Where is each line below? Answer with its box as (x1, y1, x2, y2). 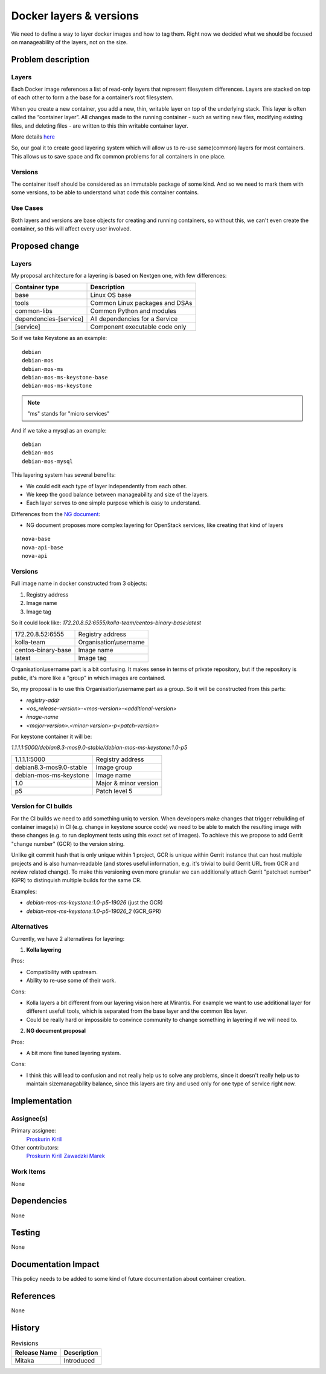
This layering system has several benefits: (11, 471, 116, 479)
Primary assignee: (11, 1127, 57, 1134)
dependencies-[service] (14, 315, 84, 323)
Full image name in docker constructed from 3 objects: (11, 580, 147, 587)
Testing (11, 1228, 40, 1238)
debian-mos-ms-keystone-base (22, 374, 108, 381)
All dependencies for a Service (90, 315, 178, 323)
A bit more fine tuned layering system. (26, 1049, 121, 1056)
